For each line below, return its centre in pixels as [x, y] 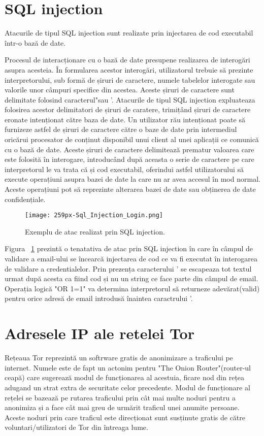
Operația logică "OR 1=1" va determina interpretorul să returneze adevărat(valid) [132, 288]
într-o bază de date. [35, 42]
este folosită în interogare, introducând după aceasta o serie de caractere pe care [129, 159]
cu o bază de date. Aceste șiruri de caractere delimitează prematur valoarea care [129, 149]
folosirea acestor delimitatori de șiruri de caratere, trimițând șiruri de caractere [128, 109]
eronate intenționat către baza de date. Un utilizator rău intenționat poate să [125, 119]
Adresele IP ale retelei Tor [100, 333]
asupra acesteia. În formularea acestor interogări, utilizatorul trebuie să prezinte [129, 69]
